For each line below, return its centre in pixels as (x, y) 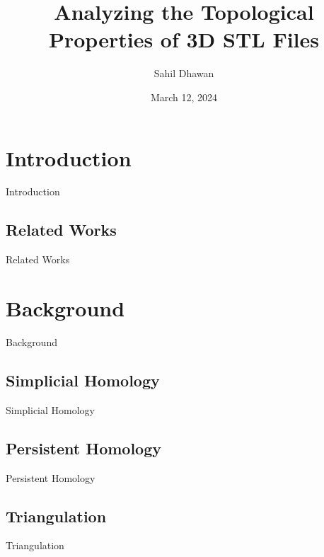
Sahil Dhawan (184, 73)
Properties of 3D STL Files (184, 39)
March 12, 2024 (184, 97)
